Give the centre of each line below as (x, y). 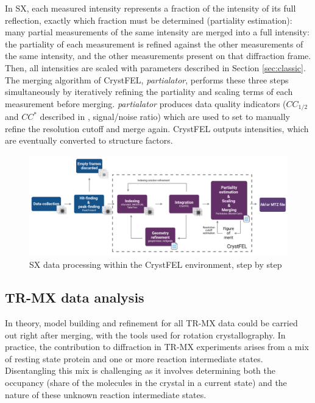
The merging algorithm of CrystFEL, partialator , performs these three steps (147, 79)
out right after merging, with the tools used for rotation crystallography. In (145, 335)
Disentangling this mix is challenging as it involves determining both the (140, 370)
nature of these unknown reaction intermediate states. (106, 394)
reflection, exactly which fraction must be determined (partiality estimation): (149, 20)
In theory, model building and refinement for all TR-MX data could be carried (151, 323)
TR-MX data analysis (75, 297)
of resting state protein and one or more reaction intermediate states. (134, 358)
